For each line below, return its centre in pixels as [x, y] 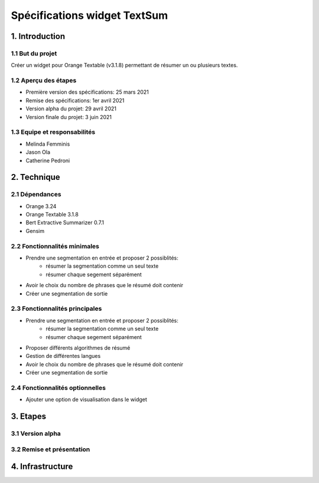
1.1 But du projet [34, 53]
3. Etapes [29, 417]
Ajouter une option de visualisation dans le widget [87, 400]
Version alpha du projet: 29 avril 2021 [71, 109]
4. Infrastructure [42, 467]
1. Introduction [38, 36]
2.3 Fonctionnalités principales [56, 308]
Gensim [35, 231]
